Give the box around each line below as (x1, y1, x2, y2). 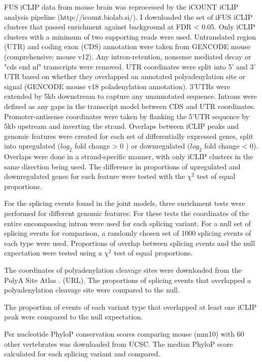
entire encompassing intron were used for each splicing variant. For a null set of (4, 218, 251, 228)
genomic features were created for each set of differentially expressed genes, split (4, 130, 254, 141)
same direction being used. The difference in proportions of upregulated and (4, 161, 241, 171)
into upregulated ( (4, 140, 60, 151)
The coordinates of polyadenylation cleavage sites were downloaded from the (4, 265, 242, 275)
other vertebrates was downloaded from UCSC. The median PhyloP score (4, 338, 233, 349)
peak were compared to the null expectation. (4, 311, 143, 322)
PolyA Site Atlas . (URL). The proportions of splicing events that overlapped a (4, 274, 251, 285)
